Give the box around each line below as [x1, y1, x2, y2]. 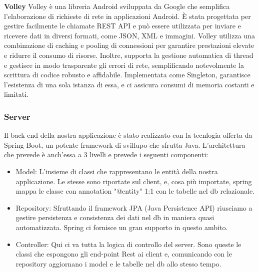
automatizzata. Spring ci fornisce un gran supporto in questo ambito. [15, 222, 228, 232]
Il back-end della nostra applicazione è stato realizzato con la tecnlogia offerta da [4, 130, 252, 140]
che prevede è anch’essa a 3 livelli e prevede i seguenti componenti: [4, 149, 208, 160]
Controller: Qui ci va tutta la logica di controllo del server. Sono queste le [15, 239, 241, 249]
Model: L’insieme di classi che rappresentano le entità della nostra [15, 166, 218, 176]
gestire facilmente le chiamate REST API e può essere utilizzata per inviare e [4, 20, 241, 31]
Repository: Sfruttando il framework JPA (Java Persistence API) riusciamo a [15, 202, 252, 213]
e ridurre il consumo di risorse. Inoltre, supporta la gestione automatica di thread [4, 49, 253, 60]
